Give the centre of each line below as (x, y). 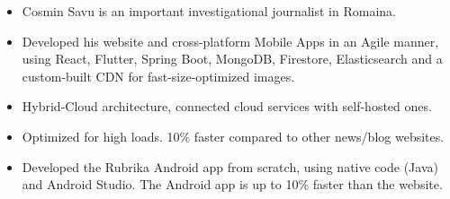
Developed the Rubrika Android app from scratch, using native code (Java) (230, 166)
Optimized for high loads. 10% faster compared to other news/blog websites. (233, 136)
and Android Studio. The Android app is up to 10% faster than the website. (232, 184)
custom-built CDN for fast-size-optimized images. (158, 76)
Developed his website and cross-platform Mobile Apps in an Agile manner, (230, 41)
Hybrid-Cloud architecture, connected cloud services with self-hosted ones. (227, 106)
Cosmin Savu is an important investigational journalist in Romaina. (209, 11)
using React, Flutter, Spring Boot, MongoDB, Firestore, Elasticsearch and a (232, 59)
